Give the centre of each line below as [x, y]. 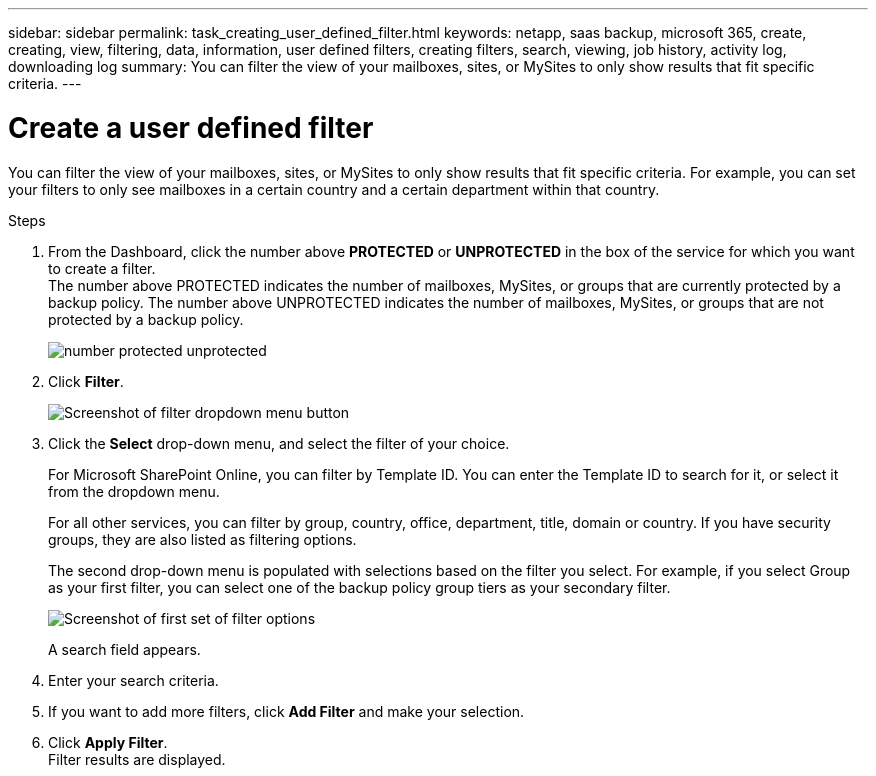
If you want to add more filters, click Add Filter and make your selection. [286, 711]
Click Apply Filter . [108, 742]
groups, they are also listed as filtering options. [202, 539]
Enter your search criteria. [133, 680]
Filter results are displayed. [137, 759]
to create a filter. [102, 268]
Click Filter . [86, 381]
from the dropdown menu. [134, 491]
